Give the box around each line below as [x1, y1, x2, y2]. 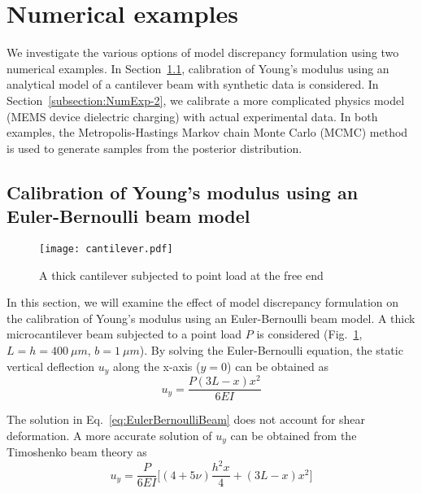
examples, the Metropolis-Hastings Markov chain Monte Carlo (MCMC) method [7, 124, 408, 141]
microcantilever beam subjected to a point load [7, 325, 242, 342]
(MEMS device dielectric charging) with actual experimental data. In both [7, 107, 378, 124]
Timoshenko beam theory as [7, 443, 147, 460]
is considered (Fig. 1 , [256, 325, 363, 342]
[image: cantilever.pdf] [39, 242, 173, 255]
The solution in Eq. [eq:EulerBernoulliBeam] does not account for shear [7, 411, 366, 428]
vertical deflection [7, 357, 95, 374]
